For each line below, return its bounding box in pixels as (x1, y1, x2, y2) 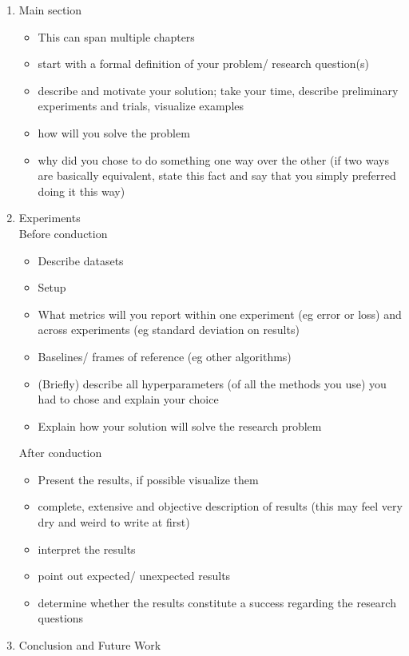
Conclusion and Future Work (18, 637, 161, 654)
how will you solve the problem (38, 124, 190, 141)
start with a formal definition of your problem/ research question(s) (38, 55, 369, 72)
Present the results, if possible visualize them (38, 471, 259, 487)
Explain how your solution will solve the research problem (38, 417, 322, 434)
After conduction (18, 444, 102, 461)
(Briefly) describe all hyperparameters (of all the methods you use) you (38, 375, 387, 392)
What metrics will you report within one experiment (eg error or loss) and (38, 305, 402, 322)
